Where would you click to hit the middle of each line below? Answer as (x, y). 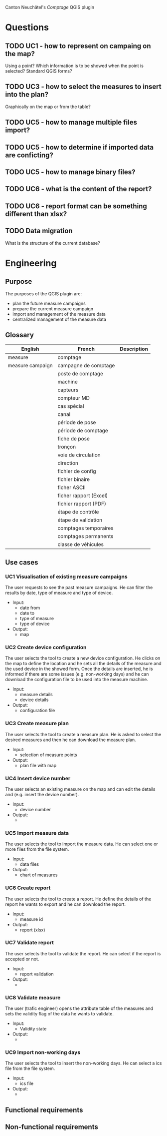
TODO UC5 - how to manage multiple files (71, 122)
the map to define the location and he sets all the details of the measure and (83, 664)
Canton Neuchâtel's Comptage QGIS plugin (50, 7)
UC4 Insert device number (38, 778)
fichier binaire (74, 479)
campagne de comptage (86, 366)
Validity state (33, 1029)
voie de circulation (79, 455)
